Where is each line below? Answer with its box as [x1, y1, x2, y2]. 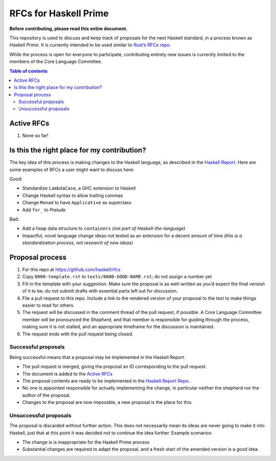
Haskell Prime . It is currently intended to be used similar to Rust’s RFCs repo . [9, 42, 171, 48]
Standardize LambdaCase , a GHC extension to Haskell [22, 185, 136, 191]
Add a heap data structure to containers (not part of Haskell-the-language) [22, 225, 186, 232]
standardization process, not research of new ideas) [22, 240, 133, 246]
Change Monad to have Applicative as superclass [22, 200, 132, 206]
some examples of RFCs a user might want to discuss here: [9, 166, 135, 173]
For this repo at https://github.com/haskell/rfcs [22, 266, 121, 273]
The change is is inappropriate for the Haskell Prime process [22, 439, 150, 445]
